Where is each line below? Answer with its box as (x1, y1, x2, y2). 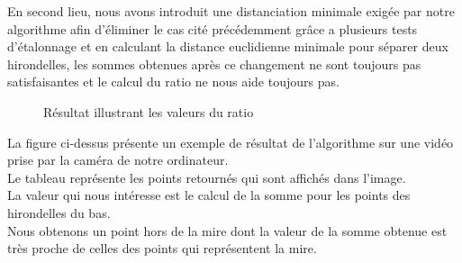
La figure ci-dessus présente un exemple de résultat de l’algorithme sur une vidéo (7, 132, 454, 151)
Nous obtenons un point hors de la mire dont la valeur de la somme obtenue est (7, 221, 448, 240)
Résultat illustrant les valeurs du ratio (43, 102, 254, 121)
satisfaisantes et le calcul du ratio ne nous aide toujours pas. (7, 72, 340, 91)
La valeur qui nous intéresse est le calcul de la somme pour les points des (7, 186, 411, 204)
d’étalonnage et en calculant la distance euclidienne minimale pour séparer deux (7, 37, 448, 56)
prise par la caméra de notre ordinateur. (7, 150, 229, 169)
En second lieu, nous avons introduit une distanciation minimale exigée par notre (7, 2, 455, 20)
